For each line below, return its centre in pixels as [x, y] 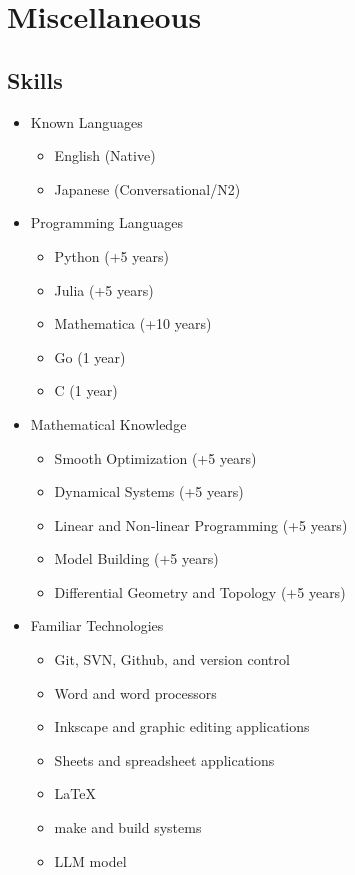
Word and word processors [135, 692]
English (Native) [105, 155]
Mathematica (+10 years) [133, 323]
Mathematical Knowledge [108, 423]
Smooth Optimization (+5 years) [155, 457]
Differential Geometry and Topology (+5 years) [200, 591]
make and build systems [128, 827]
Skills [35, 79]
